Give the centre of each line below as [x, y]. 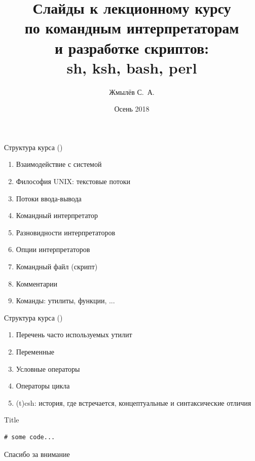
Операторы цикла [43, 386]
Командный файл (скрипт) [57, 267]
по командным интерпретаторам [132, 28]
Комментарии [37, 283]
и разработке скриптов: [132, 47]
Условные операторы [48, 368]
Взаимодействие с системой [59, 164]
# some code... [30, 437]
